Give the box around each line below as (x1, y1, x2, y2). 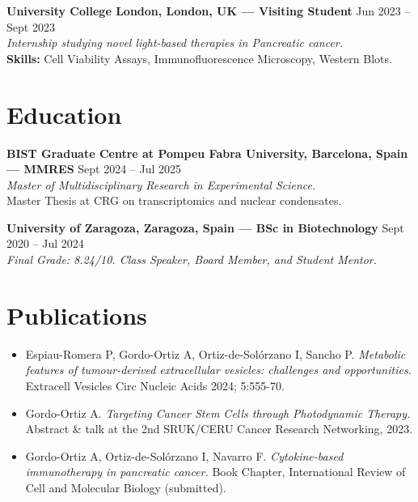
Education (6, 97, 122, 130)
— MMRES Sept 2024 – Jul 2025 (6, 160, 182, 177)
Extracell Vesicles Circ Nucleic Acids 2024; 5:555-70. (25, 376, 285, 394)
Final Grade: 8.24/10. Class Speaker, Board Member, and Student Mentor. (6, 251, 378, 268)
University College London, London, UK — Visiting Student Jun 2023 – (6, 2, 411, 19)
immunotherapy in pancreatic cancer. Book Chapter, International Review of (25, 463, 406, 480)
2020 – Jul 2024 (6, 235, 84, 252)
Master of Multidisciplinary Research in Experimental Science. (6, 176, 316, 193)
